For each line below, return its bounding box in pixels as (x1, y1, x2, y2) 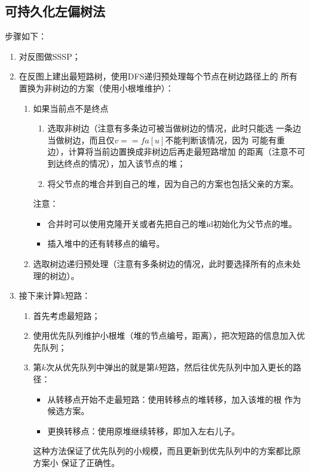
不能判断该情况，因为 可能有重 (165, 133, 286, 146)
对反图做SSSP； (19, 50, 81, 62)
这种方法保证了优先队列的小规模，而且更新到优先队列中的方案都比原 (33, 445, 301, 457)
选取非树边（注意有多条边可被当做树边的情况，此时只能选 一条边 (47, 122, 302, 134)
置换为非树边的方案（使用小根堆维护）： (19, 81, 174, 94)
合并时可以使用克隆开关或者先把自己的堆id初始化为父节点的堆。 (47, 217, 297, 229)
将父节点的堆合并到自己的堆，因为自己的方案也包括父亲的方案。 (47, 177, 299, 189)
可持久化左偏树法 (5, 2, 105, 20)
